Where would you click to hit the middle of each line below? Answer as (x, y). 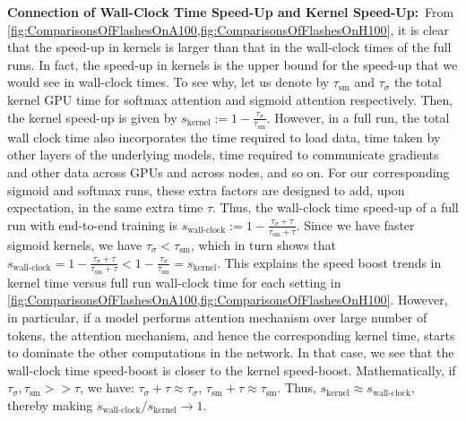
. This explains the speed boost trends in (329, 262)
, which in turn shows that (264, 245)
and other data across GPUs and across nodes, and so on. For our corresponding (229, 172)
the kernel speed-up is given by (92, 117)
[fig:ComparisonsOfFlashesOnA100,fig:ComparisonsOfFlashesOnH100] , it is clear (228, 29)
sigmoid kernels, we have (75, 245)
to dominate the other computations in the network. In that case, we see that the (231, 352)
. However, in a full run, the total (358, 117)
